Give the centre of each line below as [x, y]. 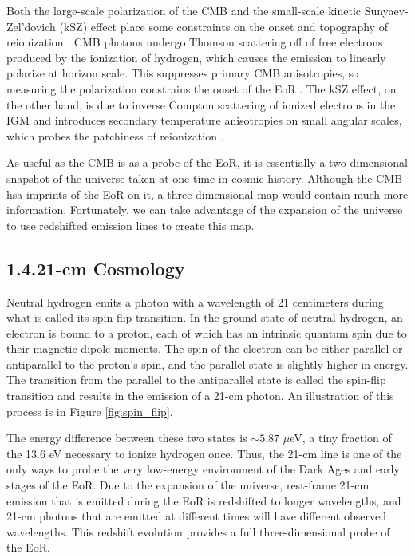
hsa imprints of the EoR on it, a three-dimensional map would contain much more [207, 194]
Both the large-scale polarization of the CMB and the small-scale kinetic [184, 10]
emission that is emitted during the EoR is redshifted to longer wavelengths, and [204, 500]
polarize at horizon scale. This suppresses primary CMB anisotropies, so [183, 73]
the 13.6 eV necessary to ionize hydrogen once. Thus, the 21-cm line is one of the [204, 453]
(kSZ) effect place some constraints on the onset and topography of [223, 26]
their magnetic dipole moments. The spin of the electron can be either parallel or [205, 348]
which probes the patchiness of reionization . [115, 135]
